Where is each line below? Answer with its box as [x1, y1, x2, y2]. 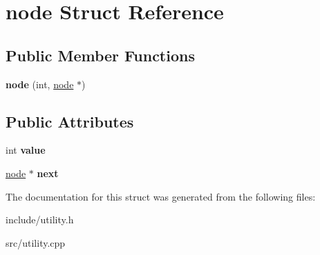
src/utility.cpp [6, 235, 66, 249]
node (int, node [6, 76, 74, 91]
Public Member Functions [6, 44, 195, 65]
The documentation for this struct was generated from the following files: [6, 189, 316, 203]
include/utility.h [6, 212, 74, 227]
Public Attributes [6, 110, 134, 132]
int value [6, 143, 46, 157]
